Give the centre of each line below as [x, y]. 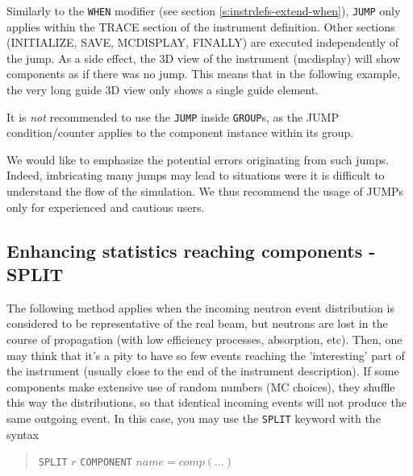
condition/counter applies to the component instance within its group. [180, 132]
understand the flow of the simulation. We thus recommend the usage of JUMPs [205, 191]
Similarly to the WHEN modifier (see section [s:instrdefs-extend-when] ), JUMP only [204, 10]
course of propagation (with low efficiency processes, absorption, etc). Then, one [204, 339]
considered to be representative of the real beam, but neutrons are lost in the [197, 323]
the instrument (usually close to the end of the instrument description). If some [203, 371]
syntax [23, 434]
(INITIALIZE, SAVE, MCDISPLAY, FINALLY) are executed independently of [202, 42]
